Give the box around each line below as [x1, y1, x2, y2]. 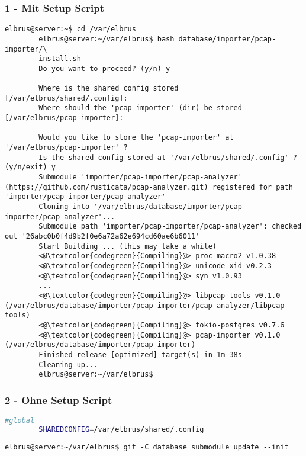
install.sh [38, 54, 81, 63]
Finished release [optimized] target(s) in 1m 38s [38, 350, 242, 359]
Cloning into [38, 203, 90, 211]
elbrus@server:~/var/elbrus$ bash [38, 34, 175, 43]
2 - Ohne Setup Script [5, 392, 112, 407]
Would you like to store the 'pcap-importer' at [38, 133, 234, 142]
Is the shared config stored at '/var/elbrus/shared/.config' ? [38, 153, 297, 162]
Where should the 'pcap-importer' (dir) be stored [38, 104, 242, 113]
